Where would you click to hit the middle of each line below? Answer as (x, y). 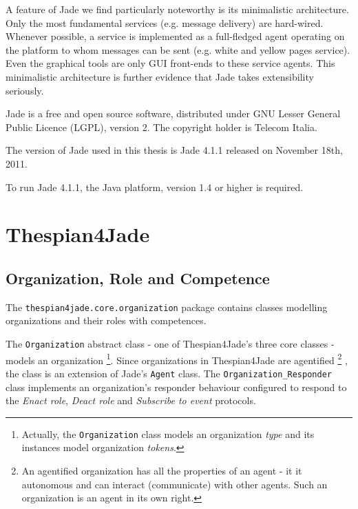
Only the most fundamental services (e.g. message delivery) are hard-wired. (165, 22)
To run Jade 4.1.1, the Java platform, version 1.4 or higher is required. (155, 187)
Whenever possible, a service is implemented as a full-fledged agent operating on (175, 36)
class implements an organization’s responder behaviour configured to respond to (176, 387)
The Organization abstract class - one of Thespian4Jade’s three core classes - (170, 343)
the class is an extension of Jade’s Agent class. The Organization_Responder (169, 373)
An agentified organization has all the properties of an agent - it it (162, 470)
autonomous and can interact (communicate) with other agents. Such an (175, 484)
